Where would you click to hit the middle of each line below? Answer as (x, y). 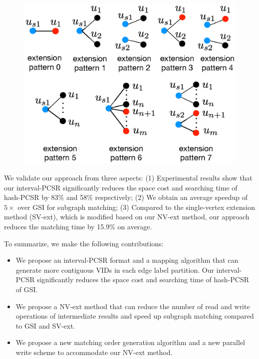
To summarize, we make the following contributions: (84, 243)
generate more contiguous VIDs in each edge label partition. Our (115, 269)
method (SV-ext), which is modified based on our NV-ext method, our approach (127, 217)
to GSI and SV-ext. (45, 325)
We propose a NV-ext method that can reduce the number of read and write (133, 306)
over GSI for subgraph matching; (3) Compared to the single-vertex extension (136, 207)
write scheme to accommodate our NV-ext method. (94, 352)
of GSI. (27, 289)
